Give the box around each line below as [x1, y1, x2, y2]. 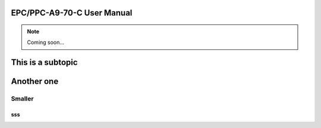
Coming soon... [27, 39, 65, 46]
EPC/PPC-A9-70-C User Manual [11, 8, 133, 18]
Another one [11, 76, 59, 86]
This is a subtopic [11, 57, 78, 68]
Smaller [11, 95, 34, 103]
